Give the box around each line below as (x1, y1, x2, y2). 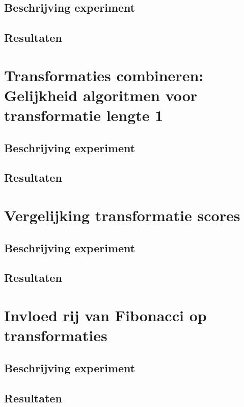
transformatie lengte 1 (4, 105, 164, 126)
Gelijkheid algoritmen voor (4, 84, 198, 105)
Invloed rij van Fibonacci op (4, 305, 207, 325)
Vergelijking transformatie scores (4, 205, 240, 226)
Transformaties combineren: (4, 64, 204, 85)
